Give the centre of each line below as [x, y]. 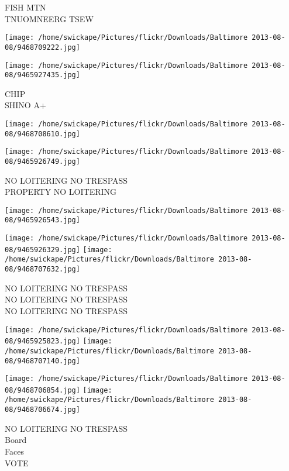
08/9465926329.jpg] [42, 250]
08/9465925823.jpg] [42, 341]
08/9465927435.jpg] [42, 75]
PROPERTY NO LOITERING [61, 192]
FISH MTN [25, 7]
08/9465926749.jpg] [42, 161]
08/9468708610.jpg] [42, 134]
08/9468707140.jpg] [42, 361]
